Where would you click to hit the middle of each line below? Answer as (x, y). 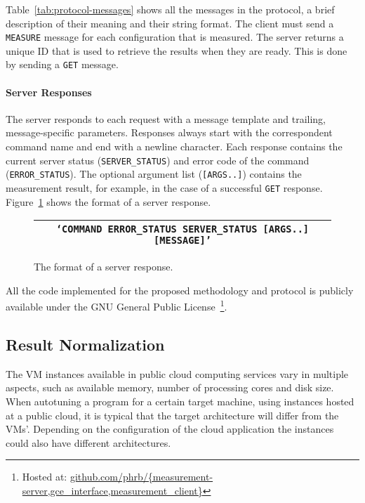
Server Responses (49, 92)
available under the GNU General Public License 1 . (117, 306)
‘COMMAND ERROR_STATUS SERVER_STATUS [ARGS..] (182, 229)
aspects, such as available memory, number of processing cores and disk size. (170, 387)
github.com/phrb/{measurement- (141, 477)
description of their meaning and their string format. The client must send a (170, 23)
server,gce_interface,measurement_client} (112, 491)
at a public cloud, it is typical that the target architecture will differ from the (172, 415)
